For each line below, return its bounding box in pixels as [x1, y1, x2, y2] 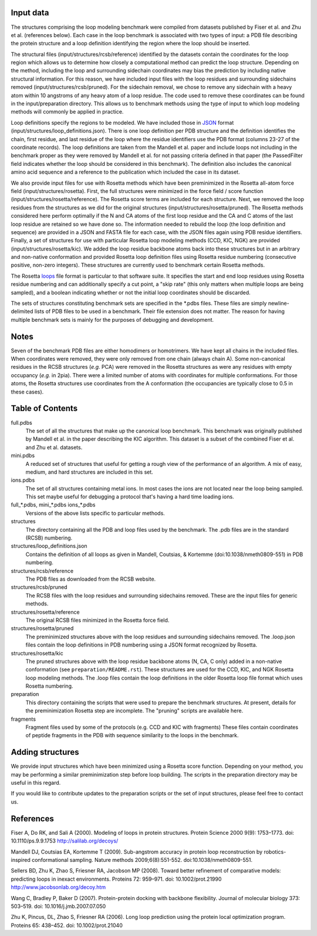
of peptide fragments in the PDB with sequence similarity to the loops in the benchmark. [25, 732, 239, 739]
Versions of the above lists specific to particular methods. [25, 509, 166, 517]
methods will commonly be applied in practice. [11, 108, 124, 115]
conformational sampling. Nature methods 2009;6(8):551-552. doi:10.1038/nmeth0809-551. [31, 856, 252, 863]
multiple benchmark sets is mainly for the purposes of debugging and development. [11, 316, 214, 323]
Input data [11, 8, 49, 18]
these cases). [11, 388, 44, 395]
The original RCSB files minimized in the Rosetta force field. [25, 617, 170, 624]
